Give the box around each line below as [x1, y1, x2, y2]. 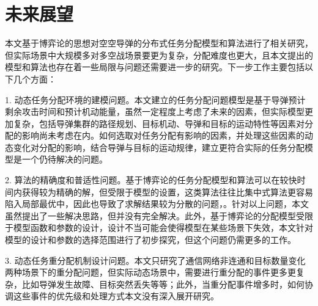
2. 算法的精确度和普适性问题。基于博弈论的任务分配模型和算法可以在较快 [5, 173, 297, 186]
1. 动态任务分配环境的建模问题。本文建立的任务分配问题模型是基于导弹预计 [5, 93, 306, 106]
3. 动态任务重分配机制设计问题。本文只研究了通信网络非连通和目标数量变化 [5, 253, 306, 266]
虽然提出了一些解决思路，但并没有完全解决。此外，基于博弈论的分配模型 [5, 209, 296, 222]
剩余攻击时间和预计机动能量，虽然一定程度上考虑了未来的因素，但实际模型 [5, 105, 305, 118]
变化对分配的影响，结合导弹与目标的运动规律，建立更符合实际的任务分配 [13, 140, 305, 153]
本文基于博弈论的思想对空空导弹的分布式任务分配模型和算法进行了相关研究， [5, 37, 313, 49]
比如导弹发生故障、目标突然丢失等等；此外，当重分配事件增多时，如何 [21, 277, 305, 290]
